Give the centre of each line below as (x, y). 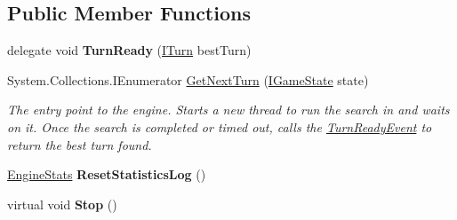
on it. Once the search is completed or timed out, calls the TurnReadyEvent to (220, 126)
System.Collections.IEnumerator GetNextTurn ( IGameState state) (188, 79)
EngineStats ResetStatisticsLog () (107, 174)
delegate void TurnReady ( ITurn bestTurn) (129, 50)
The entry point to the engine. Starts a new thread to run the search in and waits (228, 110)
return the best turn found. (80, 144)
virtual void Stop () (62, 204)
